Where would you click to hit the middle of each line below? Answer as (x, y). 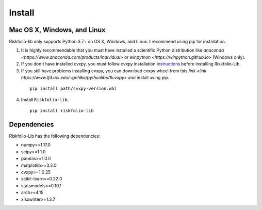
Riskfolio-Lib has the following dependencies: (55, 136)
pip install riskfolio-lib (62, 111)
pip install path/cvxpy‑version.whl (73, 89)
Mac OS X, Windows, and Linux (57, 30)
